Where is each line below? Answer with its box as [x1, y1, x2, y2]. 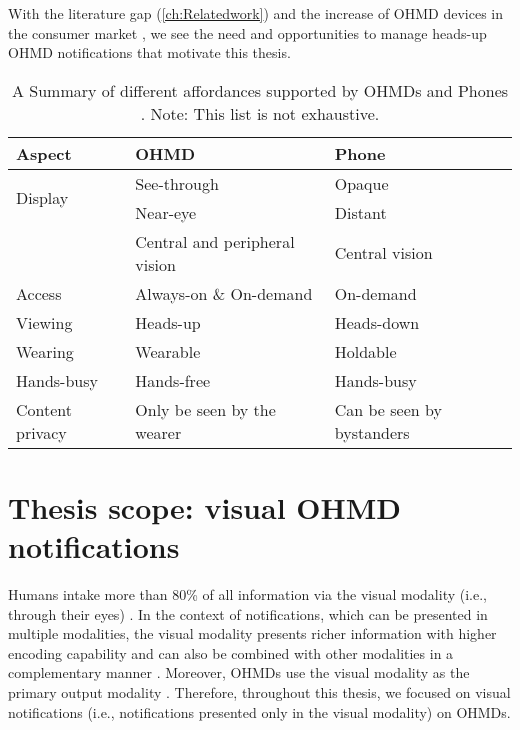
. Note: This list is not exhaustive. [140, 101, 380, 125]
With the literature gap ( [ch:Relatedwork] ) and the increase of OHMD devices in [8, 3, 504, 23]
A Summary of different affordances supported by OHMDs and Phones [11, 78, 509, 102]
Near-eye [135, 200, 197, 224]
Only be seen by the [135, 397, 276, 421]
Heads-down [334, 310, 420, 334]
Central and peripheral [135, 229, 295, 253]
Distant [334, 200, 387, 224]
